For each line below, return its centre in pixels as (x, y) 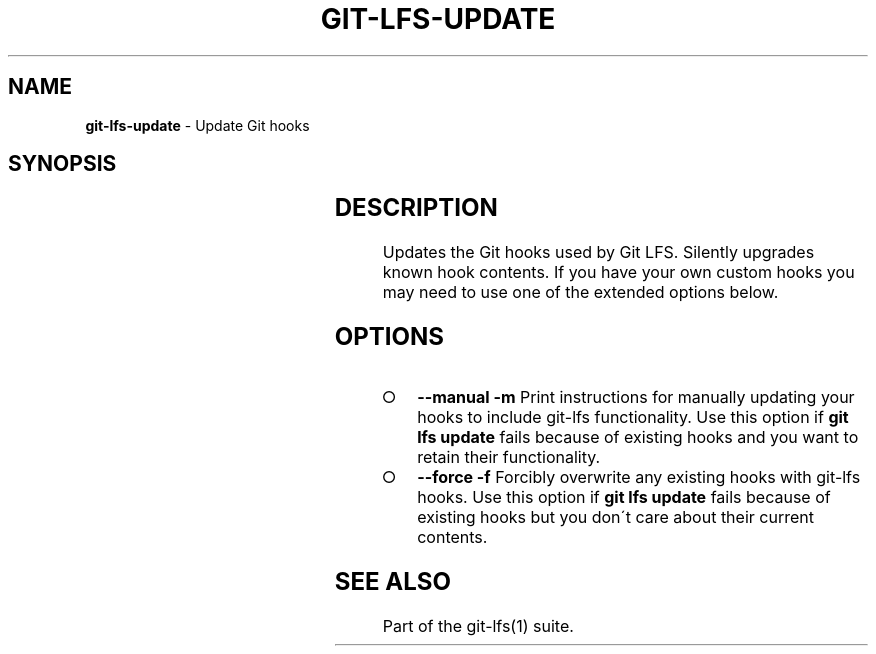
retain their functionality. (509, 457)
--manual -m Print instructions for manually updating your (636, 397)
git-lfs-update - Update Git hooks (197, 125)
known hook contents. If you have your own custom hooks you (618, 272)
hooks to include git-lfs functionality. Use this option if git (633, 417)
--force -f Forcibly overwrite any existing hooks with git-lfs (639, 477)
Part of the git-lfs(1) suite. (478, 625)
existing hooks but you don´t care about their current (615, 517)
